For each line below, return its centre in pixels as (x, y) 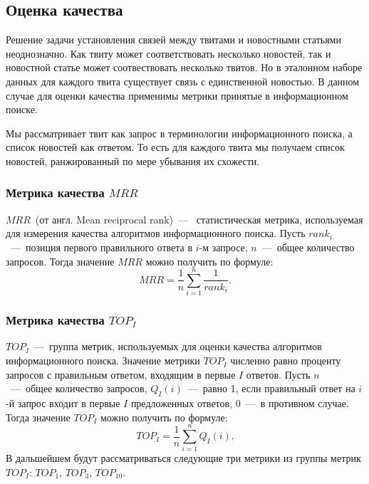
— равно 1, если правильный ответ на (271, 388)
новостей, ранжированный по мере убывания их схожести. (133, 161)
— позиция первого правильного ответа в (102, 247)
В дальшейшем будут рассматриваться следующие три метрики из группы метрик (183, 458)
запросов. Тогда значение (60, 261)
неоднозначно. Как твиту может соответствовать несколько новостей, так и (168, 53)
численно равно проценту (286, 361)
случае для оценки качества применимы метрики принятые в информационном (177, 95)
